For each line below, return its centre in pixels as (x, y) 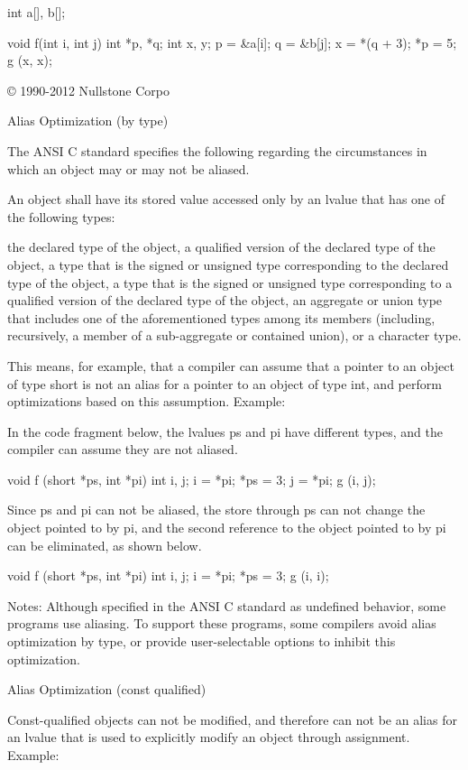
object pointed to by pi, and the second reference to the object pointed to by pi (227, 528)
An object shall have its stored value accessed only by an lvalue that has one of (226, 199)
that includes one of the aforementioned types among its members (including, (221, 317)
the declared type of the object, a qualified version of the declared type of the (221, 247)
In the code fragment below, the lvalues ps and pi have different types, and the (225, 431)
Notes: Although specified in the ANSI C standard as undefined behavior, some (227, 605)
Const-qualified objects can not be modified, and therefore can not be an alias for (232, 719)
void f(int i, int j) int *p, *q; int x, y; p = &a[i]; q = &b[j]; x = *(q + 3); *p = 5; (232, 42)
